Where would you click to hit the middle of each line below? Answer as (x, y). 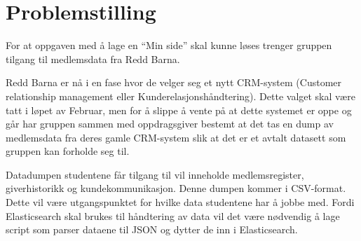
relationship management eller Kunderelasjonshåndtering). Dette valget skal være (180, 96)
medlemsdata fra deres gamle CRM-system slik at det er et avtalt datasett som (176, 137)
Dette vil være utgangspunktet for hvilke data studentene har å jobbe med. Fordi (180, 202)
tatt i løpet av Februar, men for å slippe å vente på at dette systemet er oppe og (179, 110)
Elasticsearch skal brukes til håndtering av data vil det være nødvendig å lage (173, 215)
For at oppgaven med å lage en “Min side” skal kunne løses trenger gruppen (169, 45)
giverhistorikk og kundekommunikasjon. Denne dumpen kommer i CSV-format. (176, 188)
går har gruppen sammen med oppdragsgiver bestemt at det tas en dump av (170, 124)
